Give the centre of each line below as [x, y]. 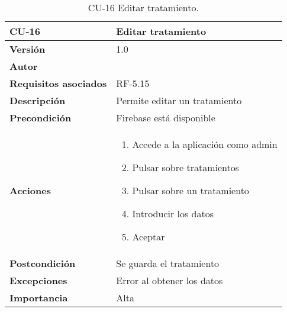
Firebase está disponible [166, 118]
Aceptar [149, 237]
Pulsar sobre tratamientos [186, 167]
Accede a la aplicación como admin [205, 144]
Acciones [30, 190]
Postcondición [43, 263]
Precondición [41, 118]
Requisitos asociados [58, 83]
